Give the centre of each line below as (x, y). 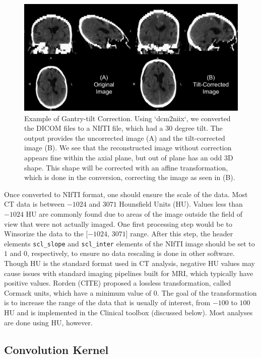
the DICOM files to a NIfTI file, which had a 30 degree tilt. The (123, 128)
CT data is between (35, 204)
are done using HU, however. (48, 322)
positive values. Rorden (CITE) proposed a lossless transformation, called (118, 283)
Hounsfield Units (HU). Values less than (181, 204)
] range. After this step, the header (179, 234)
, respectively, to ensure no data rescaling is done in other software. (131, 253)
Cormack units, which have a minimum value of (78, 292)
